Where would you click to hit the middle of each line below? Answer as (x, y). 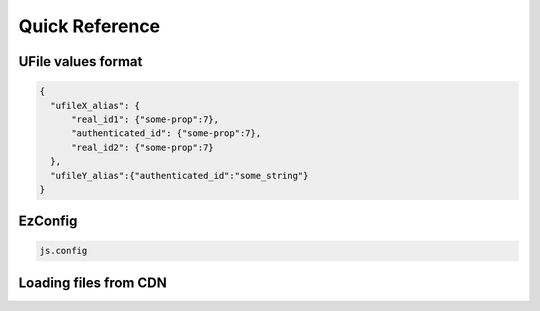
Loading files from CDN (92, 282)
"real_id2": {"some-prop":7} (142, 147)
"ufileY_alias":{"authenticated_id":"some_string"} (179, 175)
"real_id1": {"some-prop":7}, (145, 119)
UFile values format (80, 61)
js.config (63, 251)
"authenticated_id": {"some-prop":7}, (166, 133)
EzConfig (48, 221)
